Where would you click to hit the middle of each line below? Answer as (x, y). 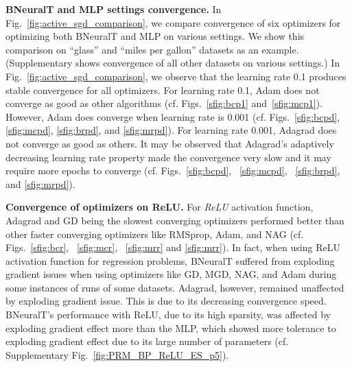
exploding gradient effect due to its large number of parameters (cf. (147, 341)
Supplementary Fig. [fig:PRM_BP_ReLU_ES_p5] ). (117, 354)
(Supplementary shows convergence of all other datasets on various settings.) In (173, 63)
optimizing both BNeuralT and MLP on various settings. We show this (155, 36)
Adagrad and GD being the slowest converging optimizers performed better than (175, 220)
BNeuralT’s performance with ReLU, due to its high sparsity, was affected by (168, 315)
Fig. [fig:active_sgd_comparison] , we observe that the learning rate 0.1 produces (176, 76)
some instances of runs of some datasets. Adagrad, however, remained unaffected (175, 287)
